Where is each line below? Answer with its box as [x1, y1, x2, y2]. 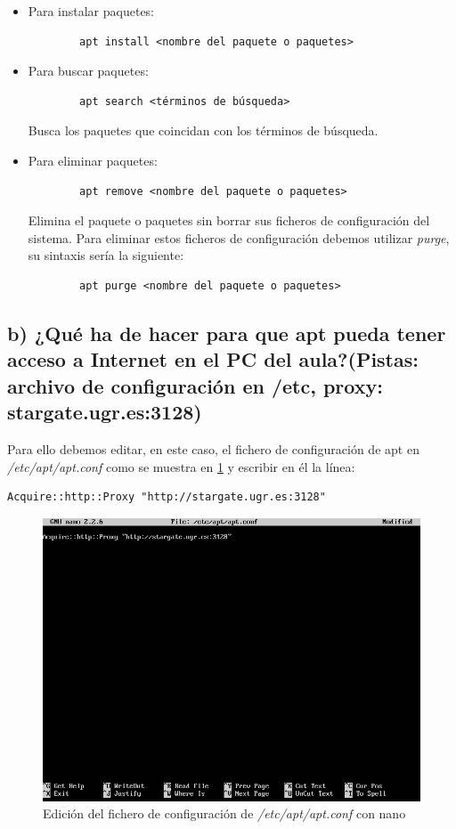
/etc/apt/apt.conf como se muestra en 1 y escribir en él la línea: [7, 457, 355, 475]
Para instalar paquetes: [28, 2, 155, 20]
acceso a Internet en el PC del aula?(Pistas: [7, 345, 419, 373]
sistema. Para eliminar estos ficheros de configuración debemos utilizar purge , [28, 228, 450, 247]
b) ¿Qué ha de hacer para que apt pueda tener [7, 319, 446, 346]
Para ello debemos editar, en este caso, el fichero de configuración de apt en [7, 439, 419, 458]
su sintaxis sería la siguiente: [28, 246, 184, 264]
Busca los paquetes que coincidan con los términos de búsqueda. [28, 121, 379, 140]
